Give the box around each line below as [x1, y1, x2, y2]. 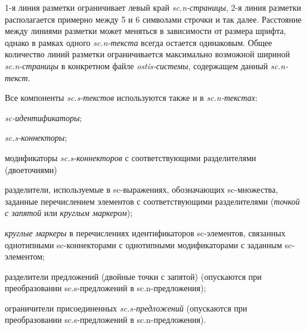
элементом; [5, 250, 45, 263]
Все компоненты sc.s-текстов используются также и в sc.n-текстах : [5, 91, 258, 104]
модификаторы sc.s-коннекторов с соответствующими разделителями [5, 151, 256, 164]
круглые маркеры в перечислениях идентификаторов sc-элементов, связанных [5, 226, 286, 239]
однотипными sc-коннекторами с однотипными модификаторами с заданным [5, 238, 282, 251]
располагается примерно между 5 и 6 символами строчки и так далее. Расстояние [5, 13, 302, 25]
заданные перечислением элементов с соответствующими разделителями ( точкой [5, 195, 300, 207]
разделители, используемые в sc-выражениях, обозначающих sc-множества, [5, 183, 278, 196]
